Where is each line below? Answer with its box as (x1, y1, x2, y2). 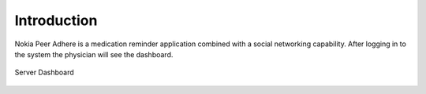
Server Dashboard (14, 67, 74, 78)
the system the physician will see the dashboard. (14, 49, 174, 59)
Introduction (14, 12, 98, 29)
